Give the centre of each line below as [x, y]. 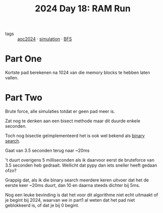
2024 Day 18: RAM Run [83, 9]
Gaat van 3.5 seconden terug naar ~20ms [47, 150]
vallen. [12, 78]
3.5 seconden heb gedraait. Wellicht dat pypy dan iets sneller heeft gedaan [81, 165]
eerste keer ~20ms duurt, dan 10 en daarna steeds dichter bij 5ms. [73, 185]
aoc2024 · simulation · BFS [45, 39]
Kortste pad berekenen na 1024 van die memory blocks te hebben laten [78, 72]
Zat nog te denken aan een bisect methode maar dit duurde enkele [73, 121]
